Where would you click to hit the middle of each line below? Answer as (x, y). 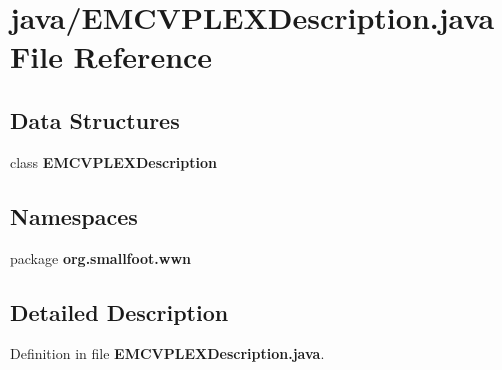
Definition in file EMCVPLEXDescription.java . (167, 353)
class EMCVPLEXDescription (113, 161)
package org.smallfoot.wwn (101, 257)
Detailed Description (119, 311)
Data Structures (95, 119)
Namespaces (74, 215)
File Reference (111, 56)
